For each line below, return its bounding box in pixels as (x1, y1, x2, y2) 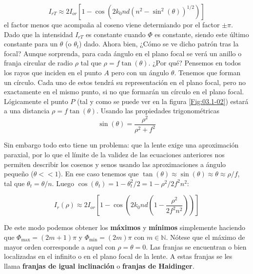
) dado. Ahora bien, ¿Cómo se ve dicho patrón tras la (79, 39, 239, 49)
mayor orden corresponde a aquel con (4, 241, 116, 252)
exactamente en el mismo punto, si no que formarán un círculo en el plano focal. (4, 86, 244, 97)
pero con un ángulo (111, 67, 169, 77)
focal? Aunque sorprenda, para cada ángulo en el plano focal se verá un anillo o (4, 48, 242, 58)
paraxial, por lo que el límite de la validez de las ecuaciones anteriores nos (4, 149, 225, 160)
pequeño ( (4, 169, 34, 179)
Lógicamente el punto (4, 96, 68, 106)
